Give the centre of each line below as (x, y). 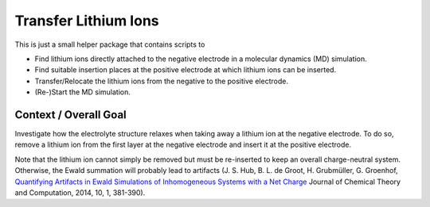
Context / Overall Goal (70, 115)
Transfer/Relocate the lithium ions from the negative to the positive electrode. (161, 81)
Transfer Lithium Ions (87, 21)
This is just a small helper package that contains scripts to (110, 44)
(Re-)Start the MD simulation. (83, 92)
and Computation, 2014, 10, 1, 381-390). (80, 192)
